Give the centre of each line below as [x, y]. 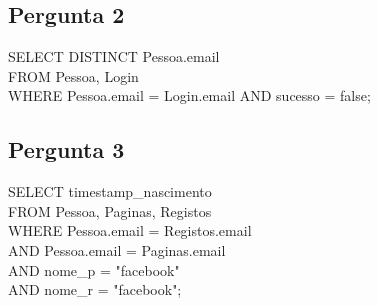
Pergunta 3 [66, 149]
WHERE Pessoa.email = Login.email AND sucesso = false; [189, 95]
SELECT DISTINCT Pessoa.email [114, 56]
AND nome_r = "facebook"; [95, 289]
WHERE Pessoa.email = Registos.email [130, 230]
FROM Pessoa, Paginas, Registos [110, 210]
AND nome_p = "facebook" [94, 269]
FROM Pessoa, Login [73, 75]
